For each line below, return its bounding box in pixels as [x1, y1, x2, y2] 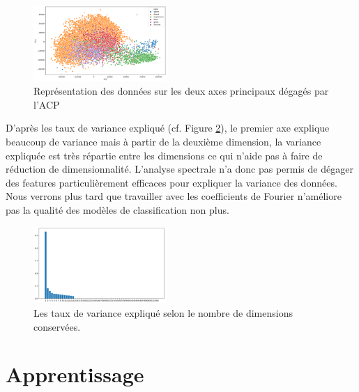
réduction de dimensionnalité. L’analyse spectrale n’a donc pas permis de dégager [6, 162, 353, 176]
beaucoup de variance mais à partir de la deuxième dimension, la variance [6, 134, 321, 148]
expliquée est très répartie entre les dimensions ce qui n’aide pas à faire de [6, 148, 323, 162]
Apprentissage [6, 360, 144, 389]
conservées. [33, 319, 81, 334]
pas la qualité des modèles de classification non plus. [6, 202, 229, 217]
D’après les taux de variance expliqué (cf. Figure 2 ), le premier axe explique [6, 120, 330, 135]
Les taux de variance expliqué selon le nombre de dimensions [33, 306, 293, 320]
